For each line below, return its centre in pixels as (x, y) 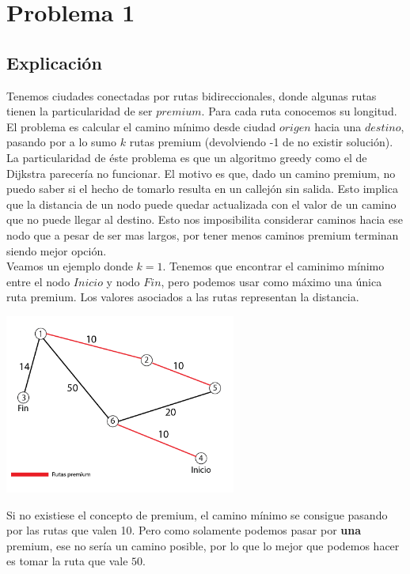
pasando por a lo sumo (62, 142)
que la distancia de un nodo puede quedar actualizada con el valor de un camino (201, 204)
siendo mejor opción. (57, 250)
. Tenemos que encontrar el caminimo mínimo (273, 266)
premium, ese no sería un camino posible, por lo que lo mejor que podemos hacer (203, 545)
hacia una (338, 126)
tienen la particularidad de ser (80, 111)
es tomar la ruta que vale (67, 561)
